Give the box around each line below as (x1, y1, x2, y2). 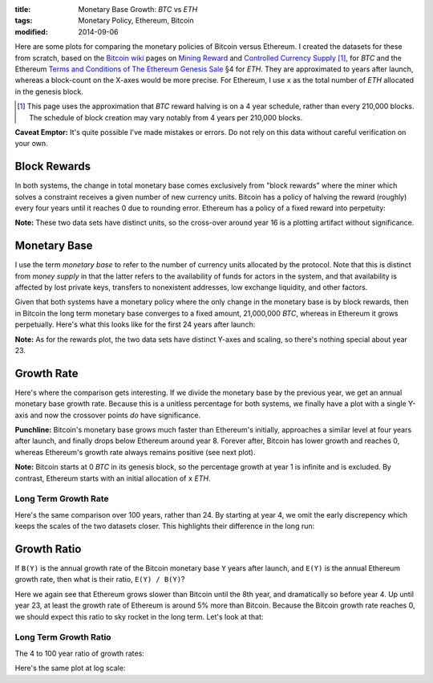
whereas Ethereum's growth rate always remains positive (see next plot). (14, 447, 256, 457)
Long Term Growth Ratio (14, 632, 111, 643)
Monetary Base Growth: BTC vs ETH (78, 5, 198, 14)
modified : (14, 26, 48, 36)
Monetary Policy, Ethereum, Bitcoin (78, 16, 194, 26)
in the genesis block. (14, 87, 83, 96)
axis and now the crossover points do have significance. (14, 410, 200, 420)
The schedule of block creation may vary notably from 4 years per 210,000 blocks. (29, 112, 303, 122)
